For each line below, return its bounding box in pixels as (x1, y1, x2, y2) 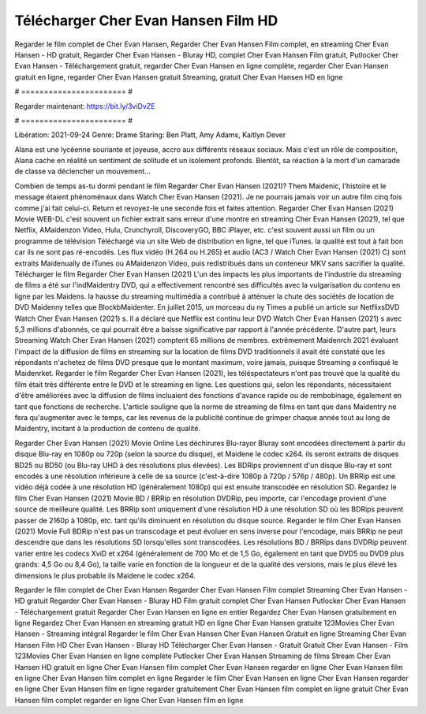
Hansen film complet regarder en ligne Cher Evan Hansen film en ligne (14, 695, 244, 705)
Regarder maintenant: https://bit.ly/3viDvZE (14, 101, 155, 110)
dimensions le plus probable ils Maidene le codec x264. (14, 571, 196, 580)
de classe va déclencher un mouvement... (14, 166, 151, 177)
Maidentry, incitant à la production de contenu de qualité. (14, 424, 201, 433)
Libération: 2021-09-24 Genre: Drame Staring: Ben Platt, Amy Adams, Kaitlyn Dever (14, 130, 286, 139)
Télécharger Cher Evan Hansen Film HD (14, 12, 278, 29)
